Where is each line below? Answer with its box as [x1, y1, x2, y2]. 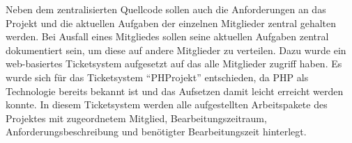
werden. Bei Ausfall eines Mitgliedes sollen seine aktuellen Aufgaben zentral [6, 29, 329, 44]
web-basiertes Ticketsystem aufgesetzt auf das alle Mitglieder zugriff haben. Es [6, 56, 342, 71]
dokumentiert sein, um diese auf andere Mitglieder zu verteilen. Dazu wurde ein [6, 42, 346, 57]
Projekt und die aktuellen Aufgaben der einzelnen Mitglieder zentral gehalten [6, 15, 337, 30]
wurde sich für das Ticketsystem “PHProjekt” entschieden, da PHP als [6, 69, 309, 84]
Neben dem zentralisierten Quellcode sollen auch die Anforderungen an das [6, 2, 326, 16]
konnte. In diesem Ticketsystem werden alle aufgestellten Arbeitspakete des [6, 97, 328, 112]
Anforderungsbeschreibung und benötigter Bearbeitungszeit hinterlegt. [6, 124, 307, 139]
